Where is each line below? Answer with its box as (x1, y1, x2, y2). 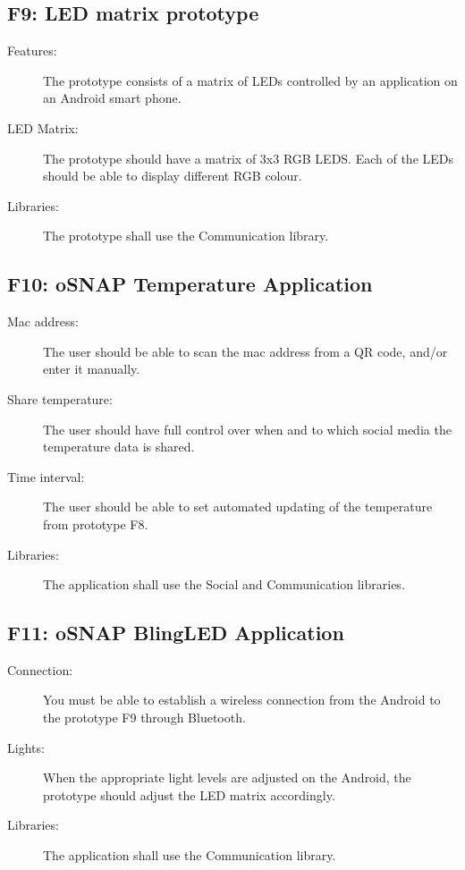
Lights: (7, 738, 45, 756)
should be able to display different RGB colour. (43, 166, 302, 185)
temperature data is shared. (43, 437, 195, 456)
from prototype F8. (43, 514, 148, 533)
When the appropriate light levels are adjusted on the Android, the (43, 768, 411, 787)
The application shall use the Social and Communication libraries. (43, 575, 405, 594)
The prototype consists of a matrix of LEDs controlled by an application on (43, 71, 458, 89)
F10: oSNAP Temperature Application (7, 270, 373, 298)
